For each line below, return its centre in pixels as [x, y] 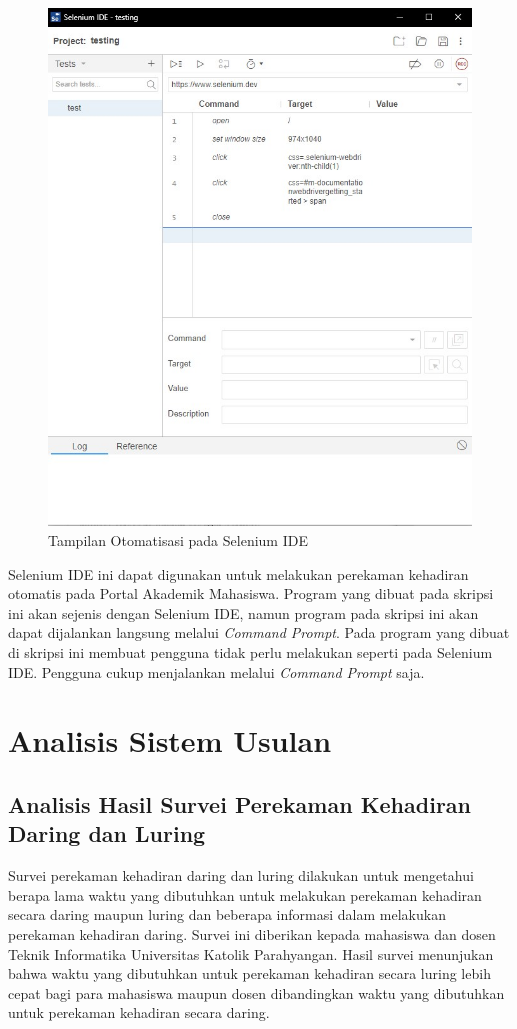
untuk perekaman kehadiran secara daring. [139, 1012]
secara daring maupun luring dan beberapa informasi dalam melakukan [227, 914]
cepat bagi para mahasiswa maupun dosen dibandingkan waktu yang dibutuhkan [256, 992]
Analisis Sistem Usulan [170, 740]
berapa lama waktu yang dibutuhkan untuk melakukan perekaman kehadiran [245, 894]
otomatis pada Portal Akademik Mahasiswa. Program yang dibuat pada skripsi [251, 593]
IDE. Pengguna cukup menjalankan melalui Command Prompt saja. [216, 671]
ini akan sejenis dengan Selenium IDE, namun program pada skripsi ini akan [243, 612]
